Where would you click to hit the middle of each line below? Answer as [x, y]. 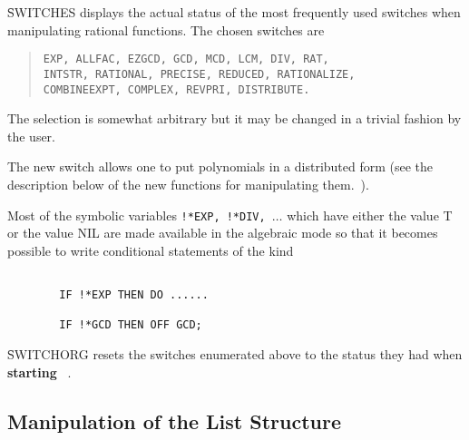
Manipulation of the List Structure [175, 420]
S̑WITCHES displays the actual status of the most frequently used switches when [234, 12]
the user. [32, 136]
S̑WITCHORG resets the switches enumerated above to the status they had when [235, 354]
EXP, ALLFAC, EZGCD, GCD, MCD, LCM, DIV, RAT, [186, 59]
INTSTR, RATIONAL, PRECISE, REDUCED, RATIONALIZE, [199, 74]
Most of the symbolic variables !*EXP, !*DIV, [137, 215]
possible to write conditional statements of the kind [151, 250]
